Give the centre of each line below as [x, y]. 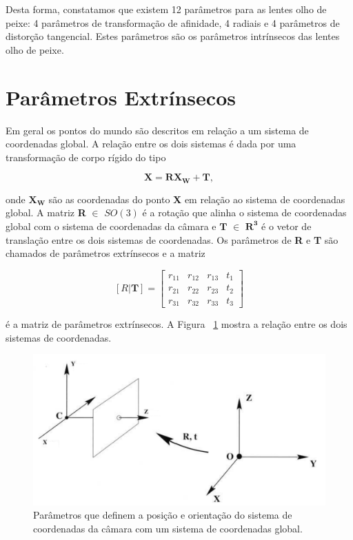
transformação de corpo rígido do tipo [86, 157]
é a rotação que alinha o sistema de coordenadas [244, 212]
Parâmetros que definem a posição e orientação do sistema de [163, 515]
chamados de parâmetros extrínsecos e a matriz [105, 253]
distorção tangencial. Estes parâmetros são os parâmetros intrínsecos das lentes [173, 36]
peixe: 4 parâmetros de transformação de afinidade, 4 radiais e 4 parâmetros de [173, 22]
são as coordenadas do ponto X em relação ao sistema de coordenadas [197, 199]
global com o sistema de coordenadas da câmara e [111, 226]
